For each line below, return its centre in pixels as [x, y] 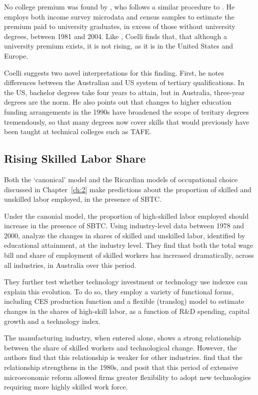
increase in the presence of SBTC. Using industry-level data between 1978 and [124, 226]
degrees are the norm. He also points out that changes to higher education [118, 102]
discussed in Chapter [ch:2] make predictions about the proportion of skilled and [128, 189]
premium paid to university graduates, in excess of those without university [120, 26]
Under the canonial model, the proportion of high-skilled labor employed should [126, 216]
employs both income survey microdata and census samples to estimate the [119, 16]
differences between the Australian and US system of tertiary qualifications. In [124, 82]
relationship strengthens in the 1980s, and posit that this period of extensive [121, 367]
